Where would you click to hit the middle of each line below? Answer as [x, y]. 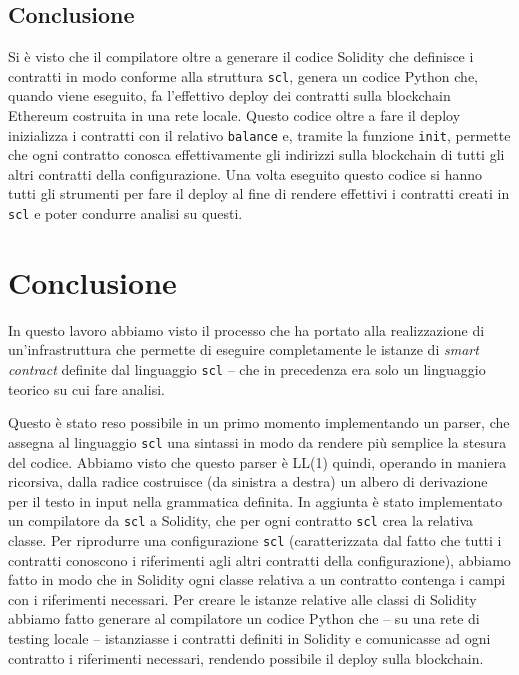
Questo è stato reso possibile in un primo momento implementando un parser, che [259, 422]
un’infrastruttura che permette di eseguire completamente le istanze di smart [243, 349]
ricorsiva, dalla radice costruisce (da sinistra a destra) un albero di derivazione [248, 481]
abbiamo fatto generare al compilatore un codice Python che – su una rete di [244, 618]
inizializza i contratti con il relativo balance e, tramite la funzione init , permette [259, 134]
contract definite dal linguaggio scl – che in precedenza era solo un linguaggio [247, 369]
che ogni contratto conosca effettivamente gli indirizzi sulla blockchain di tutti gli [256, 154]
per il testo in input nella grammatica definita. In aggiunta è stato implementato [255, 500]
